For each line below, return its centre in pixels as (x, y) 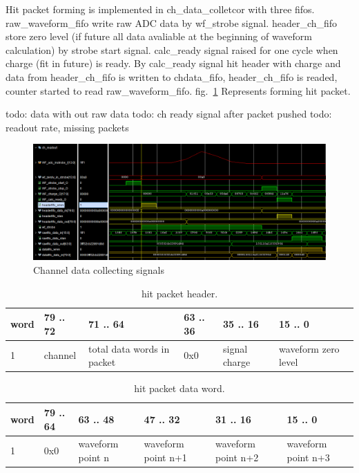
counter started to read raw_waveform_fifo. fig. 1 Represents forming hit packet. (178, 90)
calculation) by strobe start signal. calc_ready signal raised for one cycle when (172, 49)
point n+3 (308, 457)
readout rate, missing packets (67, 127)
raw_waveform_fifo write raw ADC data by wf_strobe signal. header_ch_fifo (172, 22)
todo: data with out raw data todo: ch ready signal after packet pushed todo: (169, 114)
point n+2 (237, 457)
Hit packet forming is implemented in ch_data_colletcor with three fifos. (160, 9)
